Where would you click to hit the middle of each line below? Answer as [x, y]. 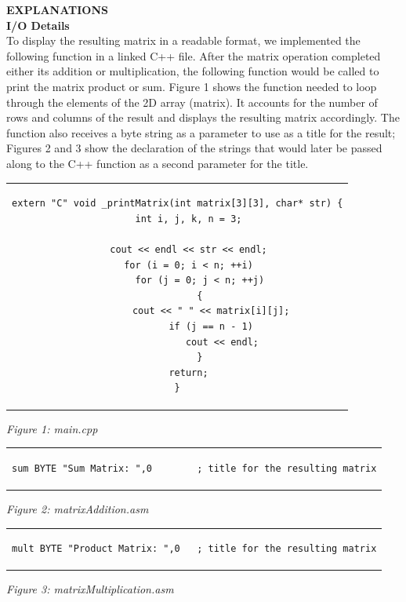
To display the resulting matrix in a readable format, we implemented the [183, 40]
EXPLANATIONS [57, 9]
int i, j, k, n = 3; [188, 219]
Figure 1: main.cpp [52, 428]
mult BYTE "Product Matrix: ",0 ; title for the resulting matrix [194, 549]
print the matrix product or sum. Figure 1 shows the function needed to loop [192, 86]
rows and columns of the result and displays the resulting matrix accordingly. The [203, 117]
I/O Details [38, 25]
